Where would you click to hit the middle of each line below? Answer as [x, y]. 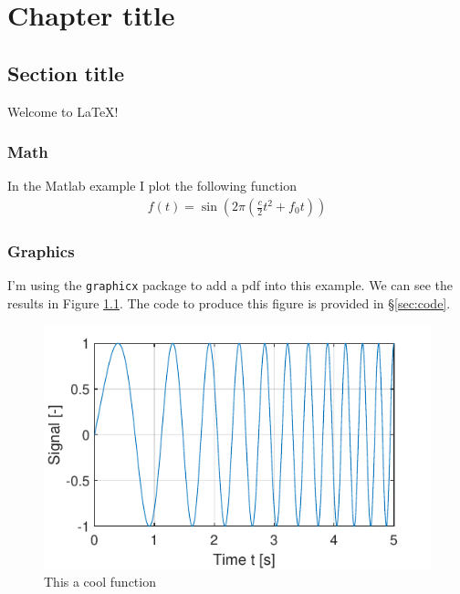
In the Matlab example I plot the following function [152, 186]
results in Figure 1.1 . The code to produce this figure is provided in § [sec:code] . [229, 302]
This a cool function [100, 581]
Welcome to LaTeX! [63, 111]
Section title [66, 73]
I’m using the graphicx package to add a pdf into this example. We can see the [230, 285]
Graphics [41, 250]
